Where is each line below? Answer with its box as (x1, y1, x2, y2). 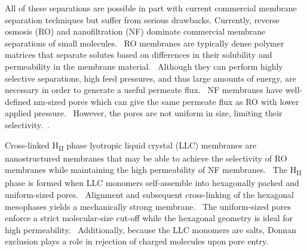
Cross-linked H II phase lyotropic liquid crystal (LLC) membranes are (5, 138, 257, 153)
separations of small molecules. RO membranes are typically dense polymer (5, 36, 284, 49)
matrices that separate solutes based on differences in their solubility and (5, 48, 272, 61)
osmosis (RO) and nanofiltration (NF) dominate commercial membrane (5, 25, 266, 38)
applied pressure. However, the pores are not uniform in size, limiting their (5, 107, 283, 119)
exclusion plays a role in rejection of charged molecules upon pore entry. (5, 235, 269, 247)
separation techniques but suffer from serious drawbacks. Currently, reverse (5, 13, 280, 26)
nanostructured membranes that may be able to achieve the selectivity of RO (5, 151, 287, 164)
